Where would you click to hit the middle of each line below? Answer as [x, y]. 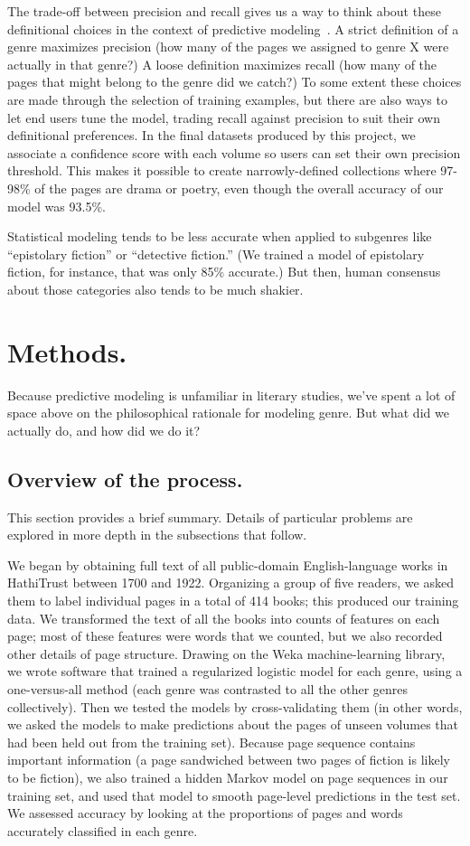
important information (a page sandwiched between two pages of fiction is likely [229, 760]
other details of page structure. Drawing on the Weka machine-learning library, [226, 653]
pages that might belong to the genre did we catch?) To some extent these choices [235, 82]
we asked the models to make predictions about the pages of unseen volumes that [233, 724]
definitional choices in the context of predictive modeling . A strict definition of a [233, 28]
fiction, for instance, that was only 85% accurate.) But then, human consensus [224, 272]
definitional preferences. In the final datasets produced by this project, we [211, 135]
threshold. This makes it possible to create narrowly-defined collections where [222, 170]
